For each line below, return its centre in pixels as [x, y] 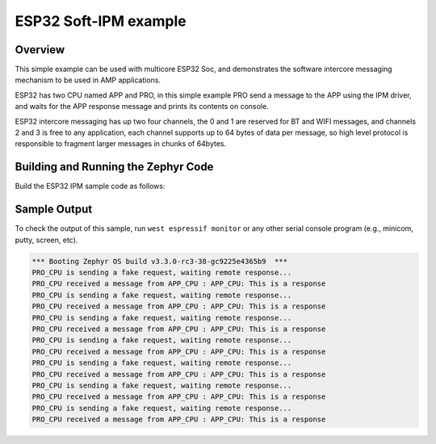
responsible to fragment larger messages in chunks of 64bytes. [121, 144]
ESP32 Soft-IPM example [101, 21]
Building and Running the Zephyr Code [114, 167]
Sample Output [54, 209]
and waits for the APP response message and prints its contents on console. [142, 107]
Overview [40, 50]
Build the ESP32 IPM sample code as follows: [90, 186]
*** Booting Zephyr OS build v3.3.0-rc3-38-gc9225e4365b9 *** [160, 261]
